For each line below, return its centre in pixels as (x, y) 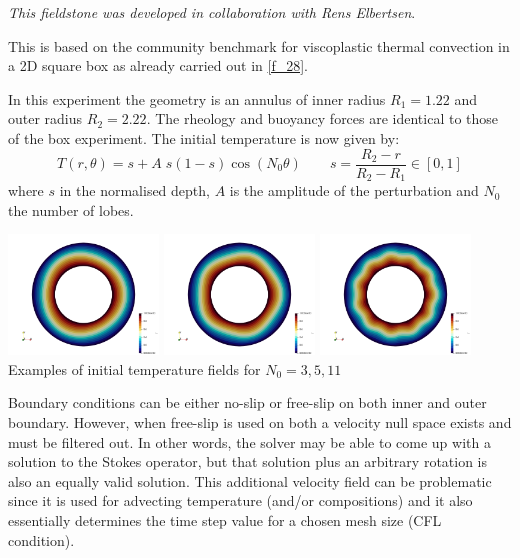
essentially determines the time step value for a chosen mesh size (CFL (225, 519)
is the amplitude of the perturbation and (354, 190)
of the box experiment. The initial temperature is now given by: (204, 137)
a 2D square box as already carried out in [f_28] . (158, 65)
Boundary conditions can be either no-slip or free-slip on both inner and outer (247, 402)
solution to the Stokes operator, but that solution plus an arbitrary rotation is (248, 461)
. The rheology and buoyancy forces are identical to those (322, 118)
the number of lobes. (71, 209)
